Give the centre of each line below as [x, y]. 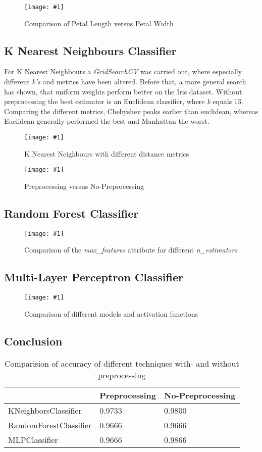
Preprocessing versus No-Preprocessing [84, 186]
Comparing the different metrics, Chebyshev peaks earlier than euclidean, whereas [131, 111]
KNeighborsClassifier [45, 410]
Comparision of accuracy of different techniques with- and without [122, 363]
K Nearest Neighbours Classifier [90, 50]
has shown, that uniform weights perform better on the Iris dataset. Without [123, 91]
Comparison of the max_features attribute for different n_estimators [131, 250]
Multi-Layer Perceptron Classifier [94, 277]
